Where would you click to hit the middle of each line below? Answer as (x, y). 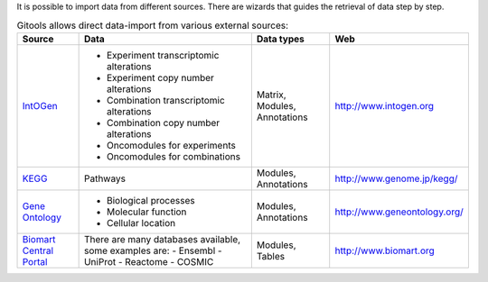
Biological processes (150, 200)
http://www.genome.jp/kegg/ (396, 178)
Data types (280, 39)
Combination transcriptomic (165, 100)
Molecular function (146, 212)
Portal (35, 261)
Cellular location (141, 223)
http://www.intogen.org (384, 105)
